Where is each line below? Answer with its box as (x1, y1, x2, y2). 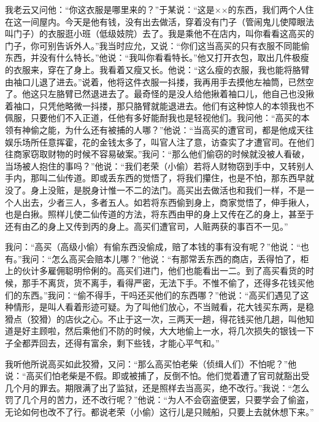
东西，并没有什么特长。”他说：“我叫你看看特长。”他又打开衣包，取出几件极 (5, 51, 301, 64)
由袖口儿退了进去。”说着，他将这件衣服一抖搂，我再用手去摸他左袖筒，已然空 (5, 75, 314, 88)
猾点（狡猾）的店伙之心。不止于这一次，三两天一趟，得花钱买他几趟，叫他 (5, 312, 306, 325)
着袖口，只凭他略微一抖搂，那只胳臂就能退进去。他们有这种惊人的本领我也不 (5, 99, 314, 112)
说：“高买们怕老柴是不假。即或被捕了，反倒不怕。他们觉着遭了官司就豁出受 (5, 369, 310, 382)
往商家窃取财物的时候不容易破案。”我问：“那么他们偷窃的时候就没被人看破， (5, 147, 310, 160)
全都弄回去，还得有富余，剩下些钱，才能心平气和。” (13, 337, 220, 350)
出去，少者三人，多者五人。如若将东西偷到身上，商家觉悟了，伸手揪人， (21, 195, 314, 208)
